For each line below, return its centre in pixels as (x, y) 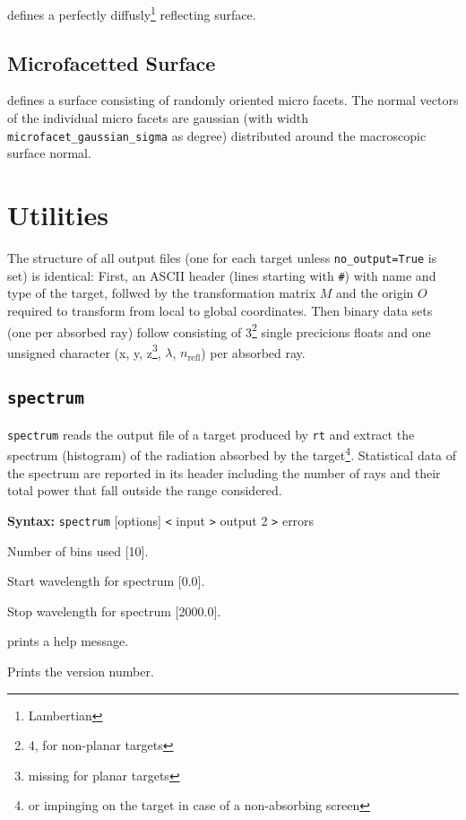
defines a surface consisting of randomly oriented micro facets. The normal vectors (233, 100)
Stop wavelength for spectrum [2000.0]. (114, 611)
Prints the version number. (81, 671)
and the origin (375, 293)
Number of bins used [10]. (78, 550)
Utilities (58, 215)
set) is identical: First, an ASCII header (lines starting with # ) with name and (222, 275)
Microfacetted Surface (112, 62)
